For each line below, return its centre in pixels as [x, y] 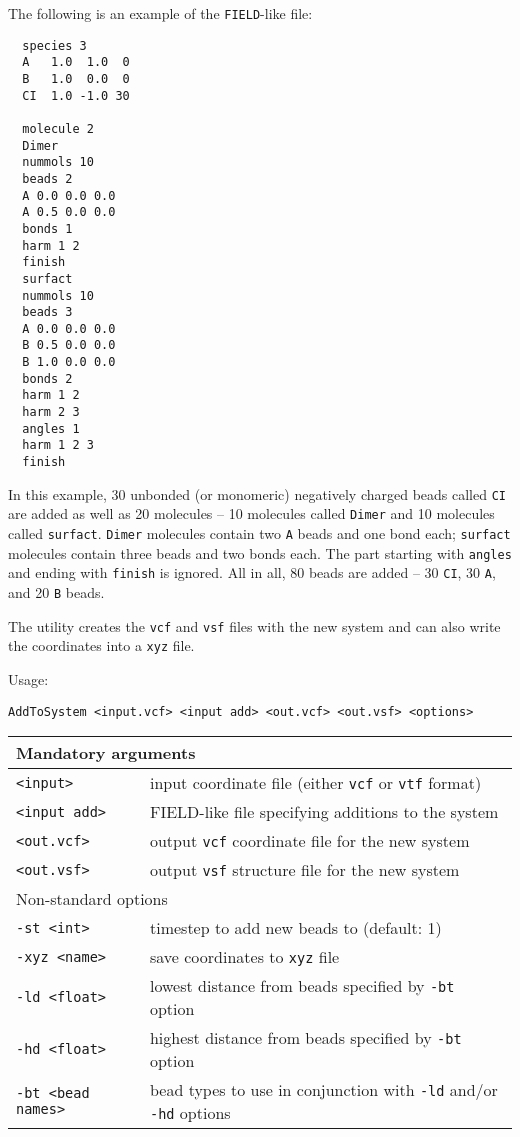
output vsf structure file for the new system [304, 870]
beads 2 [47, 178]
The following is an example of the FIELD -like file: [160, 13]
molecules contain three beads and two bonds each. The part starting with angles [260, 552]
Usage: [28, 678]
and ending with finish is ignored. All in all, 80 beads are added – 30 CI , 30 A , [252, 572]
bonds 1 [47, 228]
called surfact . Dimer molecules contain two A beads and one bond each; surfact [259, 533]
